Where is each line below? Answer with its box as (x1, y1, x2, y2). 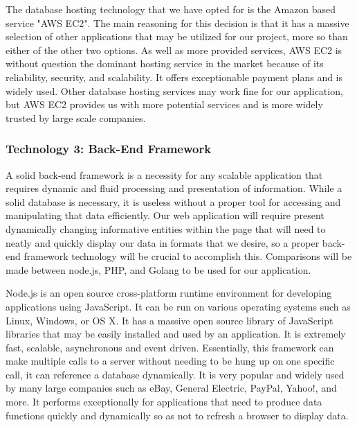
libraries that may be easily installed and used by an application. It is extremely (6, 326, 346, 341)
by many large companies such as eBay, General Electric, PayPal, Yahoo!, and (6, 381, 337, 395)
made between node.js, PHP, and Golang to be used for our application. (6, 262, 311, 277)
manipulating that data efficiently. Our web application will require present (6, 208, 324, 223)
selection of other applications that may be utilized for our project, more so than (6, 29, 348, 44)
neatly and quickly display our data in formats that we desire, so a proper (6, 235, 320, 250)
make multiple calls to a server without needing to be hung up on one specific (6, 354, 335, 368)
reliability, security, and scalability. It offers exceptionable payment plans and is (6, 69, 343, 84)
